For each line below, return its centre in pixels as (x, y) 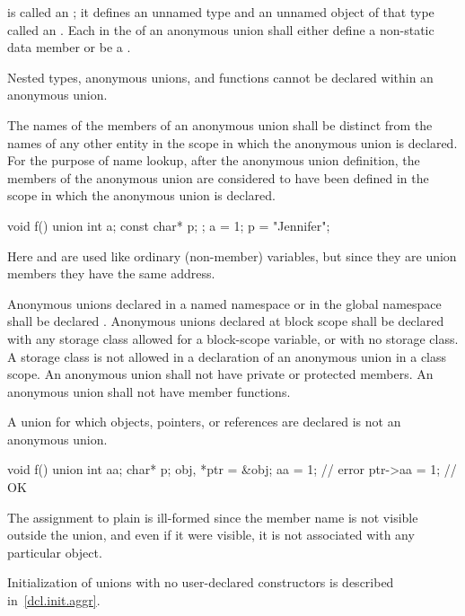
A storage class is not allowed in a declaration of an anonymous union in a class (227, 356)
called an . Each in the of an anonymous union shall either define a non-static (221, 29)
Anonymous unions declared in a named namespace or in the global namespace (224, 303)
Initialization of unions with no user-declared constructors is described (201, 582)
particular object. (55, 552)
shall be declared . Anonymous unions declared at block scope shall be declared (226, 321)
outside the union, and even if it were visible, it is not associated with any (211, 535)
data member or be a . (69, 47)
